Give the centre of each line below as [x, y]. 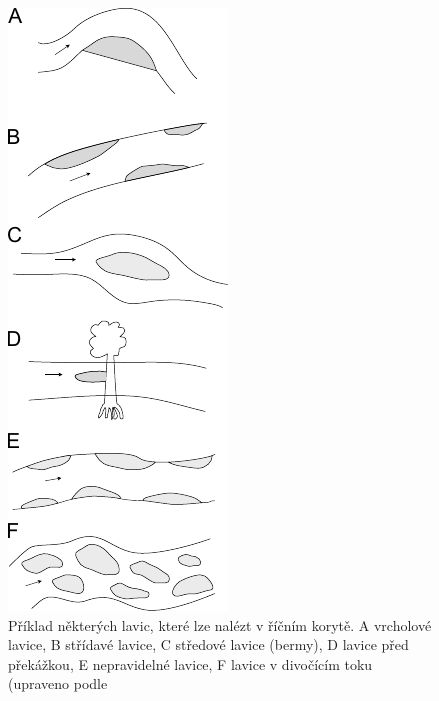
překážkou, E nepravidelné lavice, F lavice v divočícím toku [190, 663]
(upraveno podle [58, 683]
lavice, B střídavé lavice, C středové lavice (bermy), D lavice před [208, 644]
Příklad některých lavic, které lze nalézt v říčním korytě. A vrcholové [220, 624]
